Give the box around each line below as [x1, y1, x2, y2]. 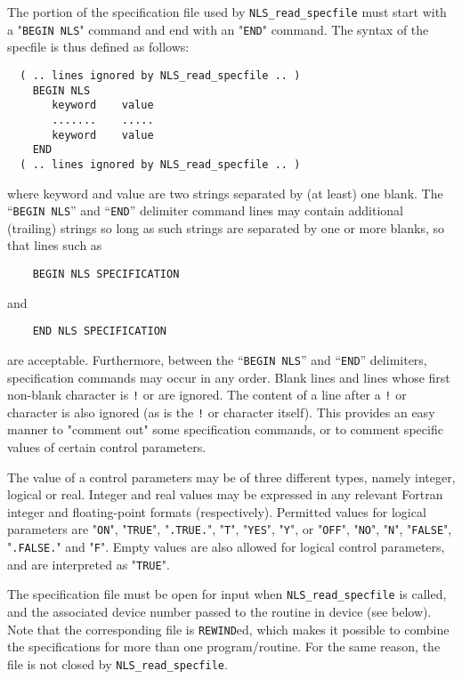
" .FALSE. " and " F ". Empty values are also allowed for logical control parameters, [7, 538, 445, 556]
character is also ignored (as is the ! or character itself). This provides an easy [7, 402, 435, 421]
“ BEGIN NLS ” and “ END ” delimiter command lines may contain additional [7, 201, 403, 220]
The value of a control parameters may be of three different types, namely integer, [7, 467, 456, 486]
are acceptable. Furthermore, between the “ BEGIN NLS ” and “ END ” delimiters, [7, 350, 427, 368]
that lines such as [7, 236, 102, 255]
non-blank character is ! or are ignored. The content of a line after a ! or [7, 385, 407, 404]
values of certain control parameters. [7, 438, 207, 456]
